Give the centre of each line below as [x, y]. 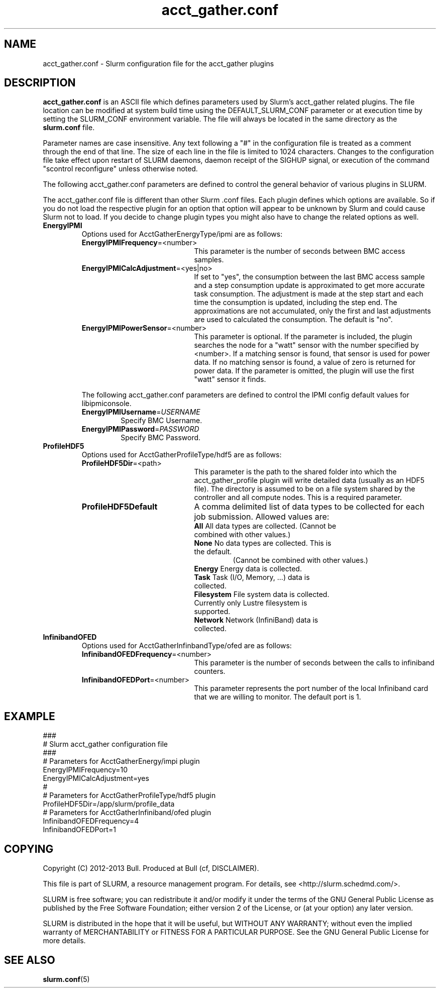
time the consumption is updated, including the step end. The [296, 303]
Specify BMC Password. [161, 438]
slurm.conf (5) [66, 979]
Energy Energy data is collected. [248, 569]
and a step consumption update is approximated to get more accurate [309, 285]
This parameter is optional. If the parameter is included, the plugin [303, 337]
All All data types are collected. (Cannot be [265, 526]
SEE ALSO [30, 960]
